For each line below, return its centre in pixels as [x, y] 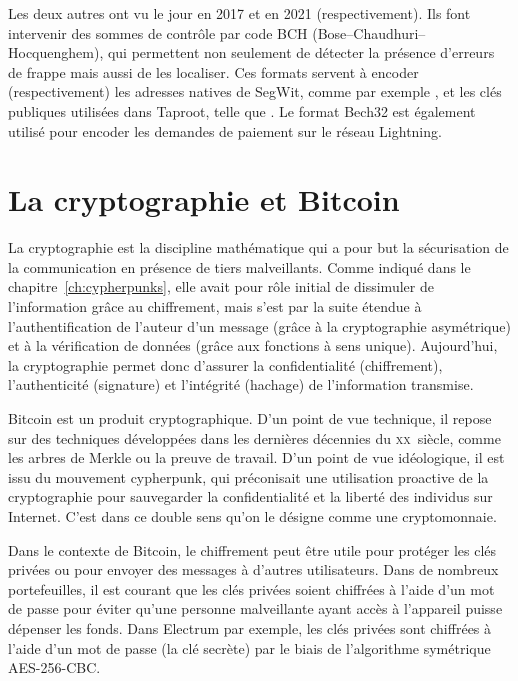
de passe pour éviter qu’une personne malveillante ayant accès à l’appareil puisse [255, 608]
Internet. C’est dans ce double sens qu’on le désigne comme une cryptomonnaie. [252, 516]
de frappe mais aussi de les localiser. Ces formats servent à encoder [213, 71]
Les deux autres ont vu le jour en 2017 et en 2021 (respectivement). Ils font [239, 13]
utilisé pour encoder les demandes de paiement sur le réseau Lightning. [225, 130]
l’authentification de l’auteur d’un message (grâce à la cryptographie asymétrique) [259, 325]
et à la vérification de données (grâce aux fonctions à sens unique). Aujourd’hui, [253, 345]
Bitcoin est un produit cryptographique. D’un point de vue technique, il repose [250, 418]
